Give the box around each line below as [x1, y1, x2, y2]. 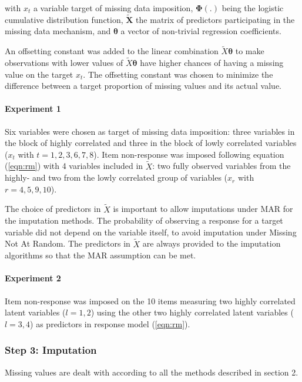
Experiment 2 [5, 272, 61, 284]
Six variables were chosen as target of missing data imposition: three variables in [5, 125, 295, 137]
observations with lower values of [5, 57, 123, 69]
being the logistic [222, 2, 284, 14]
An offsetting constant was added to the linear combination [5, 45, 219, 57]
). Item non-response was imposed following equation [93, 148, 284, 160]
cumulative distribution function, [5, 13, 123, 25]
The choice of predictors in [5, 202, 101, 215]
